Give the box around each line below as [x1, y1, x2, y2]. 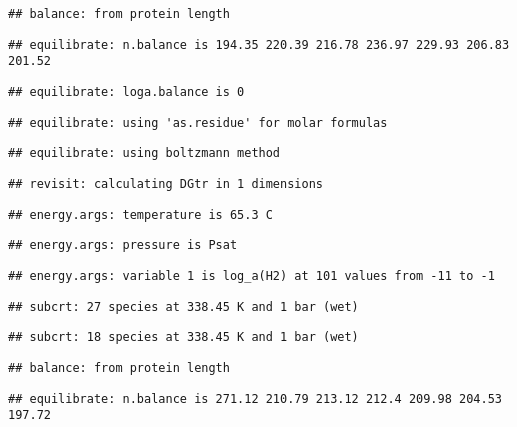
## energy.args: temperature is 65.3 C [8, 207, 273, 222]
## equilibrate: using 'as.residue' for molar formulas [8, 115, 388, 130]
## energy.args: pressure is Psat [8, 238, 238, 253]
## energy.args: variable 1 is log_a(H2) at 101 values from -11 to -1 [8, 268, 495, 283]
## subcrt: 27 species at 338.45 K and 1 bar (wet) [8, 299, 359, 314]
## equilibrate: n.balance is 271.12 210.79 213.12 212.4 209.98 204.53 [8, 391, 502, 406]
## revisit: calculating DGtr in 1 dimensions [8, 176, 323, 191]
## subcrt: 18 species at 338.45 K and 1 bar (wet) [8, 330, 359, 345]
